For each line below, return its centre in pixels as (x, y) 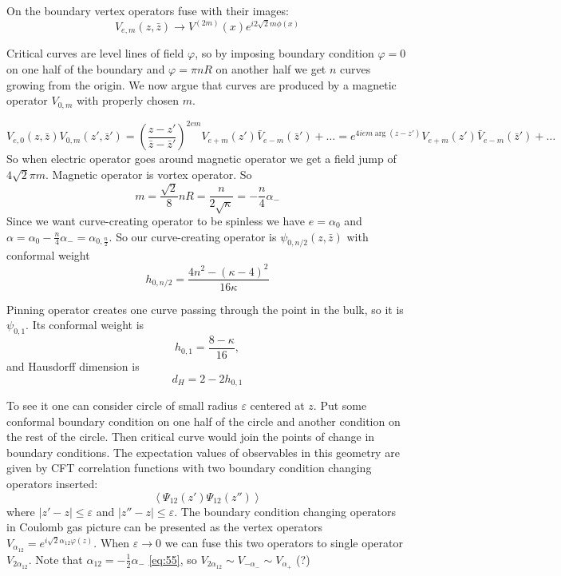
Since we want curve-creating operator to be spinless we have (156, 221)
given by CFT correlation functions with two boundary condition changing (189, 468)
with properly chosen (128, 100)
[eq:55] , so (173, 559)
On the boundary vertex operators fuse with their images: (148, 10)
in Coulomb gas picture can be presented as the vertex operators (164, 527)
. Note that (55, 559)
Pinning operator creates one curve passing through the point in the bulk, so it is (205, 309)
